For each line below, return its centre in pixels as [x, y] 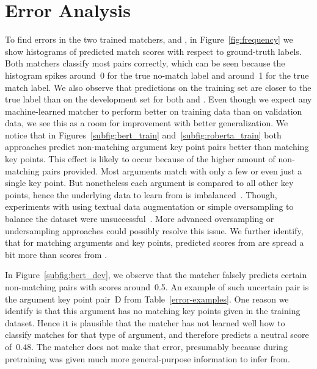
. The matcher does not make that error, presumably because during [159, 346]
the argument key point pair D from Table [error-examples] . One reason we [147, 299]
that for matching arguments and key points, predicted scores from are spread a [155, 242]
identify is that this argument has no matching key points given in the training [153, 311]
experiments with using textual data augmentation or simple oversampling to [149, 206]
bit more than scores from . [56, 254]
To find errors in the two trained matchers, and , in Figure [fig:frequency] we [149, 39]
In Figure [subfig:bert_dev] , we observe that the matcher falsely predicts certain [156, 275]
